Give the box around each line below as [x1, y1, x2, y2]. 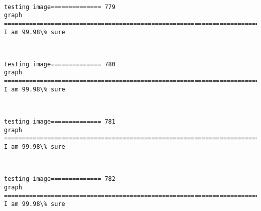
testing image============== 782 [4, 175, 115, 183]
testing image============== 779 [4, 3, 115, 11]
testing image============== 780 [4, 60, 115, 68]
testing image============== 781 [4, 118, 115, 126]
